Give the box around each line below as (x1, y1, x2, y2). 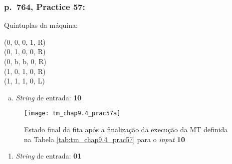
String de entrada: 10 (15, 92, 82, 102)
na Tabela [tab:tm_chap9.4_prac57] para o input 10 (24, 134, 185, 144)
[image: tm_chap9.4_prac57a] (24, 110, 121, 117)
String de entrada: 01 (15, 151, 82, 161)
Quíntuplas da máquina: (4, 20, 78, 30)
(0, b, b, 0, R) (4, 56, 46, 66)
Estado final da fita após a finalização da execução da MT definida (24, 124, 228, 135)
